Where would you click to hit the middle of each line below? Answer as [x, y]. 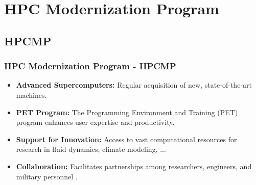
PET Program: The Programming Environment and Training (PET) [127, 112]
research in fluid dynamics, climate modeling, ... [91, 149]
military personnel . [47, 176]
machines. [31, 95]
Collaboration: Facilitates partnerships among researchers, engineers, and [134, 166]
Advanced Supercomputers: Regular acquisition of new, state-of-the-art [134, 85]
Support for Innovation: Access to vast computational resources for [126, 139]
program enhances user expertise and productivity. [95, 122]
